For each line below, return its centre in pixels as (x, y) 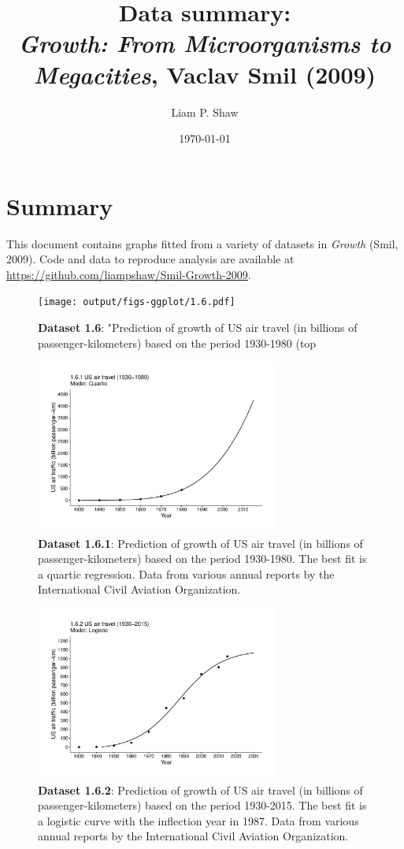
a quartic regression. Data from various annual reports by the (186, 573)
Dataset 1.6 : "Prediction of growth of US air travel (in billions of (198, 328)
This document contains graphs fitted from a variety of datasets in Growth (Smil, (202, 243)
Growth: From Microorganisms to (205, 43)
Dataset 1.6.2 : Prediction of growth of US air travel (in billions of (200, 789)
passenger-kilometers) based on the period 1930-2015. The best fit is (202, 805)
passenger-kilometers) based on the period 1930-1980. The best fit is (202, 559)
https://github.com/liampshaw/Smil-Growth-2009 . (129, 274)
